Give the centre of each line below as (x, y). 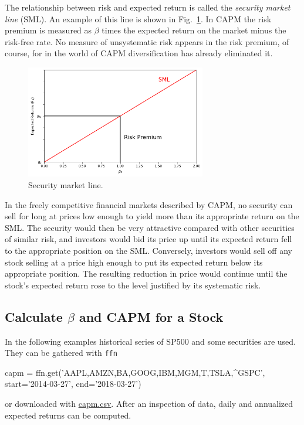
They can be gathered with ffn (61, 353)
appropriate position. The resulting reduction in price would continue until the (146, 273)
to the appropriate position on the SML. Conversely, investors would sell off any (148, 250)
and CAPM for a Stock (151, 316)
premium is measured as (48, 30)
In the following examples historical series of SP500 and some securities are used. (150, 341)
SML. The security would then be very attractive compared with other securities (150, 227)
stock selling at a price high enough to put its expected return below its (134, 262)
